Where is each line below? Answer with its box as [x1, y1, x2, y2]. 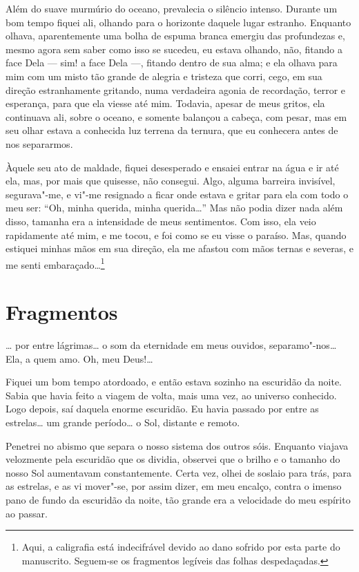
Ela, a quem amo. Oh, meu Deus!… [6, 351, 153, 365]
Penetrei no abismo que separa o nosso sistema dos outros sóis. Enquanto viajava [6, 438, 349, 452]
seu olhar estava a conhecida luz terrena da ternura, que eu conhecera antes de [6, 123, 338, 137]
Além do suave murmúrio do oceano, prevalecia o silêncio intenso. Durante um [6, 1, 338, 15]
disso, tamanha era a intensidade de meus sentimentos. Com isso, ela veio [6, 213, 316, 228]
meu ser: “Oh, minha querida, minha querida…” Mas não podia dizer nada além [6, 200, 343, 215]
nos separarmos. [6, 136, 73, 151]
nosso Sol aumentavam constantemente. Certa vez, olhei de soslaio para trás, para [6, 465, 352, 479]
